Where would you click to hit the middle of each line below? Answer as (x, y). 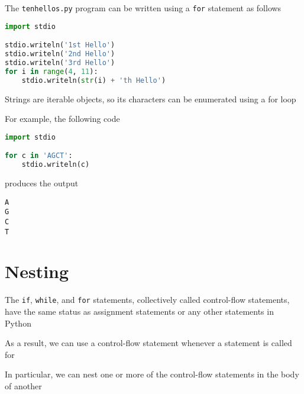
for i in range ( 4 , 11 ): (51, 71)
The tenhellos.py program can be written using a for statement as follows (143, 8)
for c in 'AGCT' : (39, 156)
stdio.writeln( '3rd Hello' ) (60, 62)
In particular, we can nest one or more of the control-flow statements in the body (152, 374)
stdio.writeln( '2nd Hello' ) (60, 54)
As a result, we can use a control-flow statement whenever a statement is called (148, 343)
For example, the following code (62, 119)
